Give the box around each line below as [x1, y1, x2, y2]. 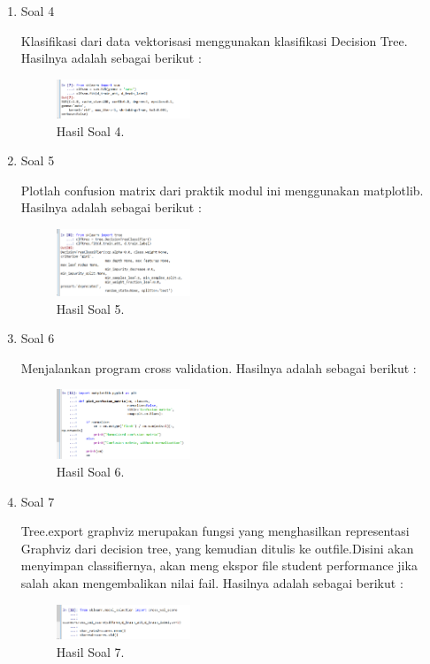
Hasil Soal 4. [56, 121, 125, 140]
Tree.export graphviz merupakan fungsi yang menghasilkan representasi [20, 522, 410, 540]
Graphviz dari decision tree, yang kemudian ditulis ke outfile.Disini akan [20, 538, 414, 557]
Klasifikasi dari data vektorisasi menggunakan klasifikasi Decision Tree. [20, 31, 408, 50]
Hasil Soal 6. [56, 462, 125, 481]
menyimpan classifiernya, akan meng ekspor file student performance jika [20, 556, 418, 575]
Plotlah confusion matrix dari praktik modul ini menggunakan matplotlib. [20, 180, 424, 199]
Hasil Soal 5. [56, 299, 125, 317]
